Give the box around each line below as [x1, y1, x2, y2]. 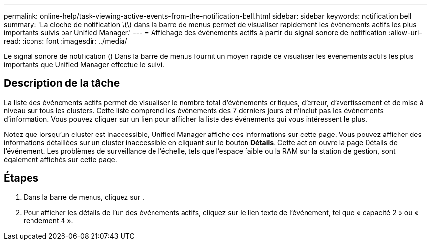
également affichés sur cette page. [4, 155, 117, 163]
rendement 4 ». [24, 216, 73, 225]
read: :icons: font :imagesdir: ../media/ [4, 37, 127, 45]
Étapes [4, 172, 39, 185]
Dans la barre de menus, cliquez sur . [24, 192, 145, 201]
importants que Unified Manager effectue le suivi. [4, 60, 165, 69]
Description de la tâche [4, 77, 120, 90]
